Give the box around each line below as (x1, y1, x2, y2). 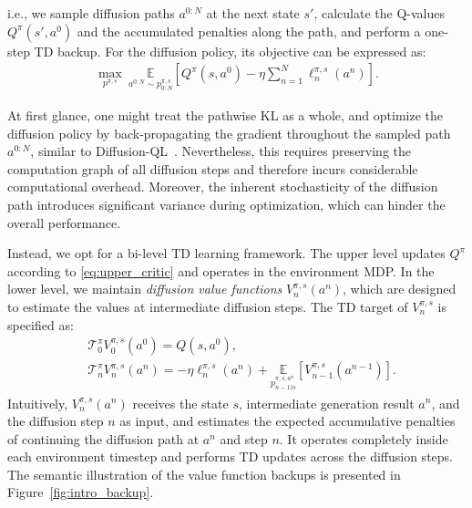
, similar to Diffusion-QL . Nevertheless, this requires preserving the (30, 141, 412, 161)
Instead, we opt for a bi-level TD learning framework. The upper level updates (7, 244, 446, 263)
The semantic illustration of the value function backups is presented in (7, 464, 401, 483)
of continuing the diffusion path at (7, 429, 200, 448)
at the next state (206, 4, 300, 22)
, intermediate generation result (238, 393, 415, 412)
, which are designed (343, 279, 457, 298)
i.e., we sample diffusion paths (7, 4, 175, 22)
